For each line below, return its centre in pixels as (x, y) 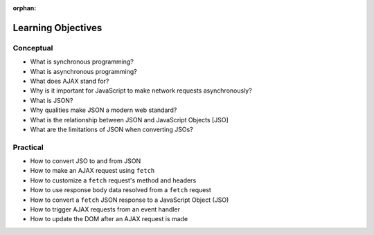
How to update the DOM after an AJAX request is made (109, 219)
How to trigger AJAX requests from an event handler (105, 209)
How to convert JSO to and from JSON (86, 161)
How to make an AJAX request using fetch (92, 171)
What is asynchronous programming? (84, 71)
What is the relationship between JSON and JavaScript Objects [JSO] (129, 120)
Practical (28, 147)
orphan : (25, 8)
